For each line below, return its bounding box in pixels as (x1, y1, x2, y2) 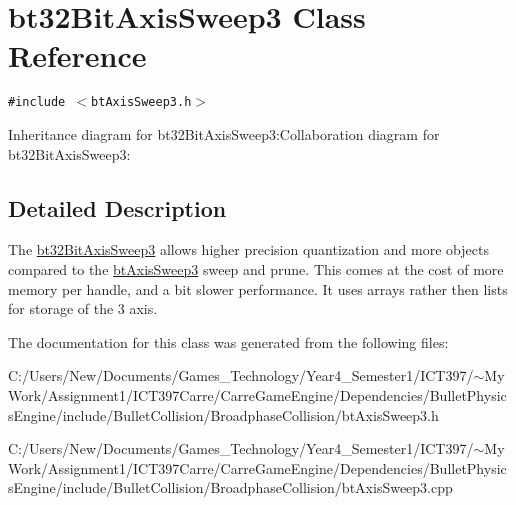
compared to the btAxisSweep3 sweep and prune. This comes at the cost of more (8, 258, 504, 279)
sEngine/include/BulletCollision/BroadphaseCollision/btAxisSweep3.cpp (8, 477, 453, 498)
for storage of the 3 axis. (8, 298, 158, 319)
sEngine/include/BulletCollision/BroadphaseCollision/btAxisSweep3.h (8, 404, 439, 425)
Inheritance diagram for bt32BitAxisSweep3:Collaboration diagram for (8, 123, 440, 144)
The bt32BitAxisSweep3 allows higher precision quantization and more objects (8, 239, 489, 260)
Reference (8, 35, 147, 76)
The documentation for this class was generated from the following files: (8, 331, 449, 352)
